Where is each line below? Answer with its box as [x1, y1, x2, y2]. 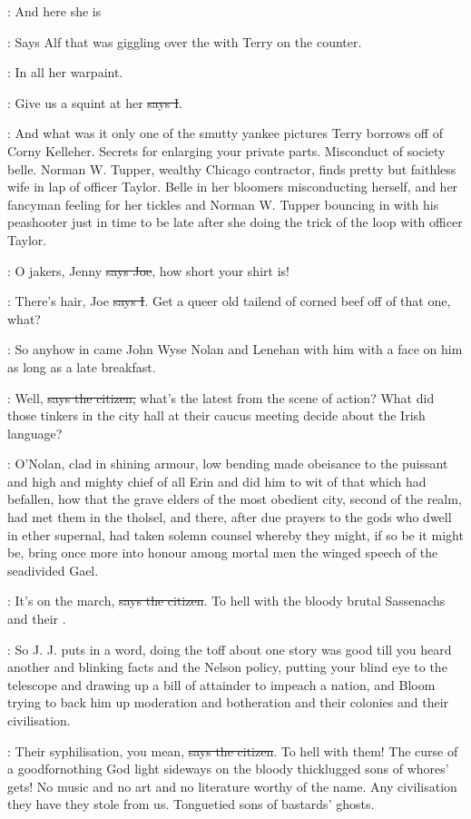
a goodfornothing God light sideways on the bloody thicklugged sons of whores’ [7, 759, 449, 778]
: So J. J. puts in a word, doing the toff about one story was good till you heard [7, 639, 452, 658]
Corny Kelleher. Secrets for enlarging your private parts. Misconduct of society [7, 141, 446, 160]
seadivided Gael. [7, 560, 99, 579]
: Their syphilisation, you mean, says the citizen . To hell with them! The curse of [7, 741, 458, 760]
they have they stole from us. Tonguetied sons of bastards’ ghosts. [7, 794, 375, 814]
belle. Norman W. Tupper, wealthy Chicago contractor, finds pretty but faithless [7, 159, 456, 178]
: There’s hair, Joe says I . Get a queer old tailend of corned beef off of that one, [7, 291, 451, 311]
